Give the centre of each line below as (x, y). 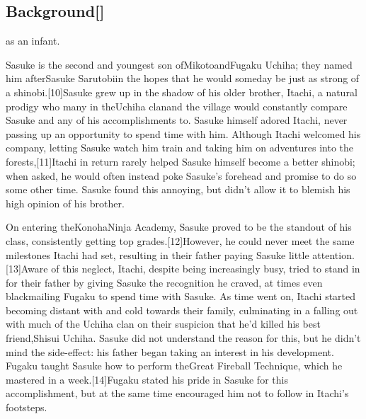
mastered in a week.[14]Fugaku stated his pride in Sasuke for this (147, 379)
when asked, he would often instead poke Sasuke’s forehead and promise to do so (181, 175)
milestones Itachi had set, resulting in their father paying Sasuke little (158, 254)
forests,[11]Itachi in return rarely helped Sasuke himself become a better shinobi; (181, 161)
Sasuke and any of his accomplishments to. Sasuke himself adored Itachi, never (177, 120)
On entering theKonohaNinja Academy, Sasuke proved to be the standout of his (179, 227)
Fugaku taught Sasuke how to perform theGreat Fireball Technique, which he (174, 366)
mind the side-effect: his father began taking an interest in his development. (170, 351)
